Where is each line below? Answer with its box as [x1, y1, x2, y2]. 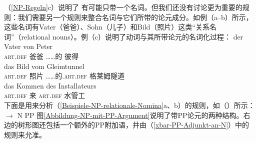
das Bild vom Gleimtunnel [4, 60, 84, 71]
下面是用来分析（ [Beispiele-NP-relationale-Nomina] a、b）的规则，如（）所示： [4, 99, 255, 110]
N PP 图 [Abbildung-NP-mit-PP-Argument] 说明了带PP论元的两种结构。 [17, 109, 243, 120]
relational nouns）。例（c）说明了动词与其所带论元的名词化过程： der [21, 31, 243, 41]
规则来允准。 [4, 129, 46, 139]
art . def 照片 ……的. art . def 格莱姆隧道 [4, 70, 124, 81]
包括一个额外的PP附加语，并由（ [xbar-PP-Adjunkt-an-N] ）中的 [45, 119, 249, 130]
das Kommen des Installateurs [4, 80, 96, 90]
